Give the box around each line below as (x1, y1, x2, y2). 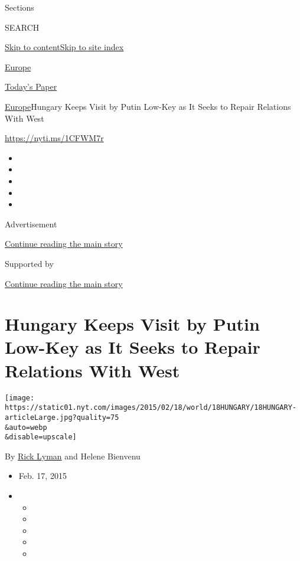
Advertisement (5, 217, 57, 230)
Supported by (5, 257, 54, 269)
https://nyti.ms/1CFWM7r (5, 132, 104, 144)
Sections (5, 1, 34, 13)
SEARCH (5, 21, 40, 33)
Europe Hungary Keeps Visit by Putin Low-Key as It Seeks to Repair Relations (5, 100, 291, 112)
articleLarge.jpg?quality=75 (5, 413, 119, 422)
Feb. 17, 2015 (18, 469, 67, 482)
